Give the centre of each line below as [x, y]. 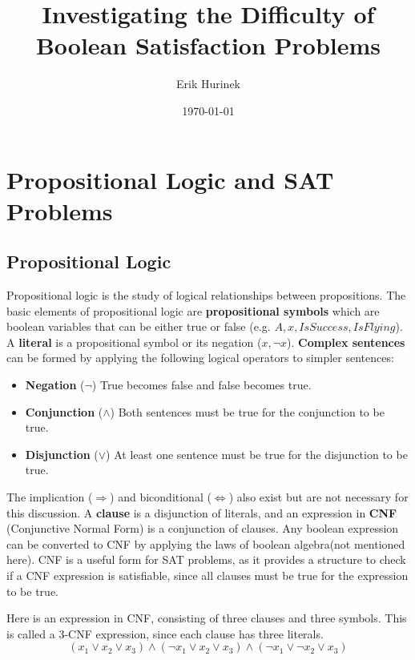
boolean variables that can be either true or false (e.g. [139, 326]
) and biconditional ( [161, 497]
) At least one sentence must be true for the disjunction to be [257, 454]
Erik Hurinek [208, 84]
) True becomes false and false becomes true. [201, 385]
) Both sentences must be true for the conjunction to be [247, 411]
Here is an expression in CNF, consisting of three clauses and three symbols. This [207, 618]
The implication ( [50, 497]
